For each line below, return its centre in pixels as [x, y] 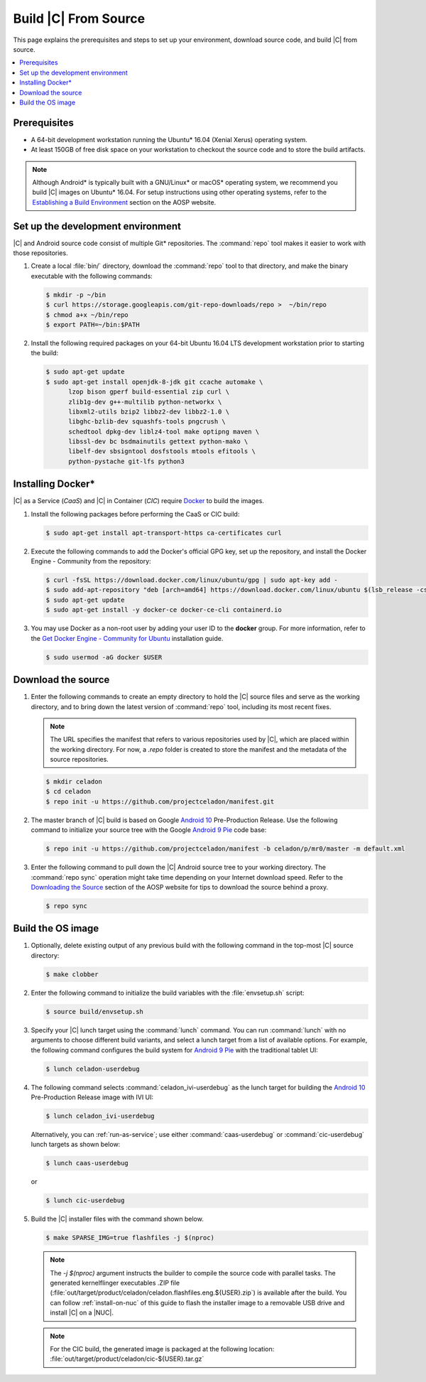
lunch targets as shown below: [76, 1145]
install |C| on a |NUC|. [82, 1313]
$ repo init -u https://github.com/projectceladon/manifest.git [160, 801]
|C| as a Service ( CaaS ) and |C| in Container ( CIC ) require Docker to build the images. [138, 501]
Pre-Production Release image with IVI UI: [92, 1097]
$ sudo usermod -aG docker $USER [104, 657]
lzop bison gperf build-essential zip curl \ [149, 392]
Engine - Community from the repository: [91, 561]
